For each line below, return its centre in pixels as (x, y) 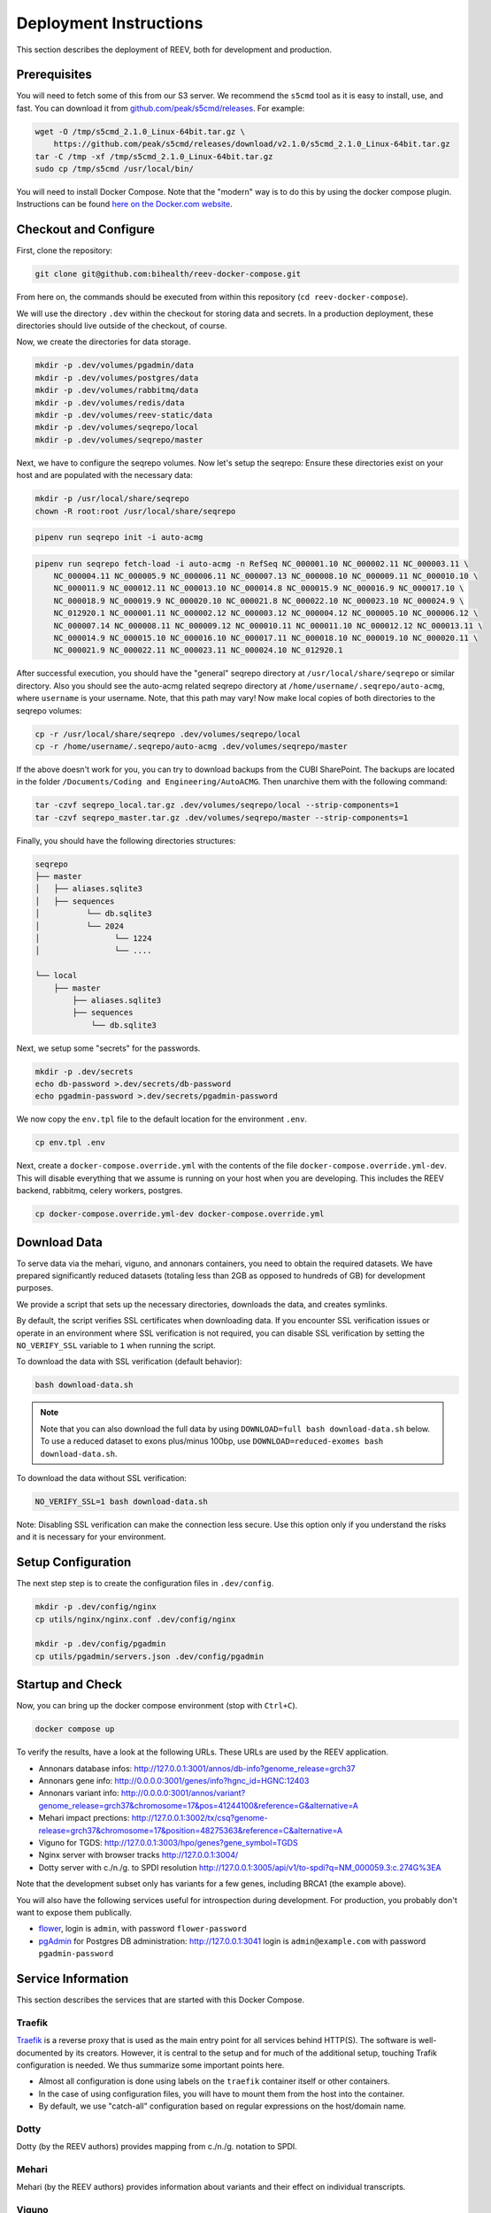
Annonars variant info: (79, 1793)
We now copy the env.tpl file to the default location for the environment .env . (162, 1119)
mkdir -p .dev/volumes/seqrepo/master (119, 440)
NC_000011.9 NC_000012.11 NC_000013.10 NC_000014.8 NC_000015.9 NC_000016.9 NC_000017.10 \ (259, 588)
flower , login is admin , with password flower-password (142, 1929)
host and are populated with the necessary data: (105, 475)
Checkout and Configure (85, 230)
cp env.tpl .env (70, 1143)
